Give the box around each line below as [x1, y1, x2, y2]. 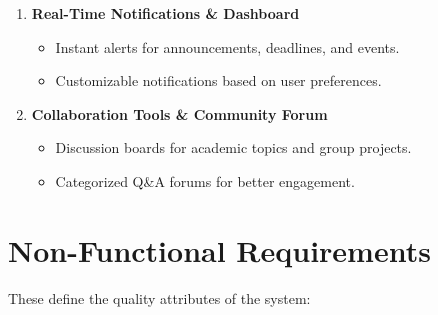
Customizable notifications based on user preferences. [55, 70, 382, 91]
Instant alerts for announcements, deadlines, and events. [55, 36, 400, 57]
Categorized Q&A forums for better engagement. [55, 170, 355, 191]
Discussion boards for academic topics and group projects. [55, 137, 412, 158]
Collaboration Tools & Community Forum [31, 103, 328, 124]
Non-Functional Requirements [8, 229, 431, 270]
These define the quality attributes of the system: [8, 287, 311, 308]
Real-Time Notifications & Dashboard [31, 3, 300, 23]
